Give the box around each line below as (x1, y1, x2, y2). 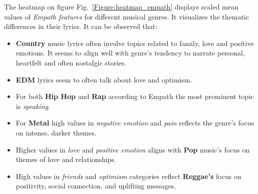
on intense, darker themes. (16, 127, 97, 137)
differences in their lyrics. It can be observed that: (4, 21, 158, 31)
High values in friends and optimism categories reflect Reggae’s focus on (16, 170, 241, 181)
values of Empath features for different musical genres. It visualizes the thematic (4, 11, 249, 21)
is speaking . (16, 100, 50, 111)
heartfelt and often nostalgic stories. (16, 57, 127, 67)
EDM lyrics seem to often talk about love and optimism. (16, 74, 192, 84)
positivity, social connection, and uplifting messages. (16, 180, 176, 191)
